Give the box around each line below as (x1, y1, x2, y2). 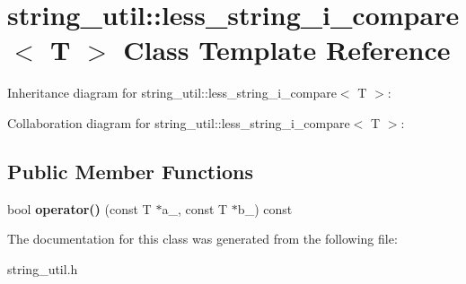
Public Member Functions (7, 157, 253, 185)
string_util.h (7, 259, 78, 278)
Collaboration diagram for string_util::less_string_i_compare (7, 113, 350, 132)
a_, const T (162, 199, 228, 218)
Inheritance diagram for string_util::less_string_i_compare (7, 83, 337, 102)
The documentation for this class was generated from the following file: (7, 229, 398, 248)
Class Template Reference (123, 31, 451, 68)
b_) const (237, 199, 293, 218)
